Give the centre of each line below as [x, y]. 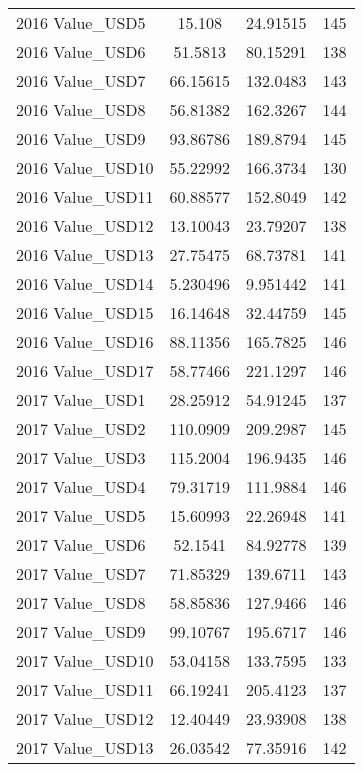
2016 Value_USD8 [81, 109]
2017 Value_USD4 [81, 486]
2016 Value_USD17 [85, 370]
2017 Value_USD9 [81, 631]
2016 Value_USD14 [85, 283]
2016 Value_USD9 [81, 138]
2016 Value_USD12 [85, 225]
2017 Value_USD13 [85, 747]
